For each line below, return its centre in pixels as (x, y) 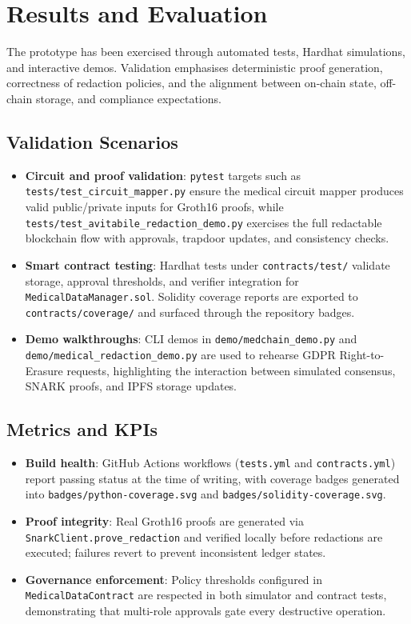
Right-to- (362, 355)
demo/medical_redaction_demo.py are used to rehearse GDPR (180, 355)
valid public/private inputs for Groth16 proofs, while (154, 207)
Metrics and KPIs (82, 429)
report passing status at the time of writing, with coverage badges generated (212, 478)
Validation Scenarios (92, 141)
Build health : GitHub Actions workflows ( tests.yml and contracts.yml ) (210, 463)
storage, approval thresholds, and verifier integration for (162, 280)
